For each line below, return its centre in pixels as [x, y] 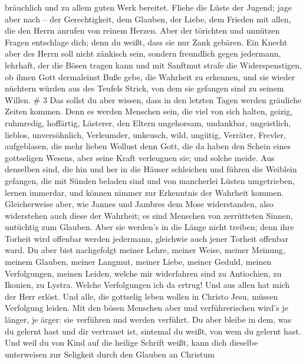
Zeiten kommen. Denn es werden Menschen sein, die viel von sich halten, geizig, [149, 111]
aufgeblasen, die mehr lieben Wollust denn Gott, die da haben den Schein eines [148, 146]
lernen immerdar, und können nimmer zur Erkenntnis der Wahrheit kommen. [144, 192]
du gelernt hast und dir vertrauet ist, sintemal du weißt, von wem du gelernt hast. [153, 331]
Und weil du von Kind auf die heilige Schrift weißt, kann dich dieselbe [131, 342]
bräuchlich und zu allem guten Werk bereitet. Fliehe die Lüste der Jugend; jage [148, 7]
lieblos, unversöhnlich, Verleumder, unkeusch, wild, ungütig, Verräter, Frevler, [145, 134]
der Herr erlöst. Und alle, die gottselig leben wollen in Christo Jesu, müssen [142, 296]
